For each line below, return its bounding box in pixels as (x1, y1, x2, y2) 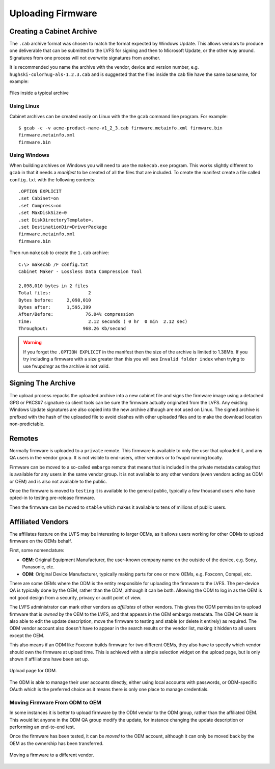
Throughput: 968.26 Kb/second (18, 326, 126, 332)
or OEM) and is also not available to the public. (9, 478, 107, 484)
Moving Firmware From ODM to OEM (9, 699, 102, 706)
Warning (23, 339, 42, 346)
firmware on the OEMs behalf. (9, 538, 72, 544)
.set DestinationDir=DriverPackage (18, 224, 107, 230)
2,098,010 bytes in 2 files (18, 283, 89, 289)
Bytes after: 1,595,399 (18, 304, 91, 310)
